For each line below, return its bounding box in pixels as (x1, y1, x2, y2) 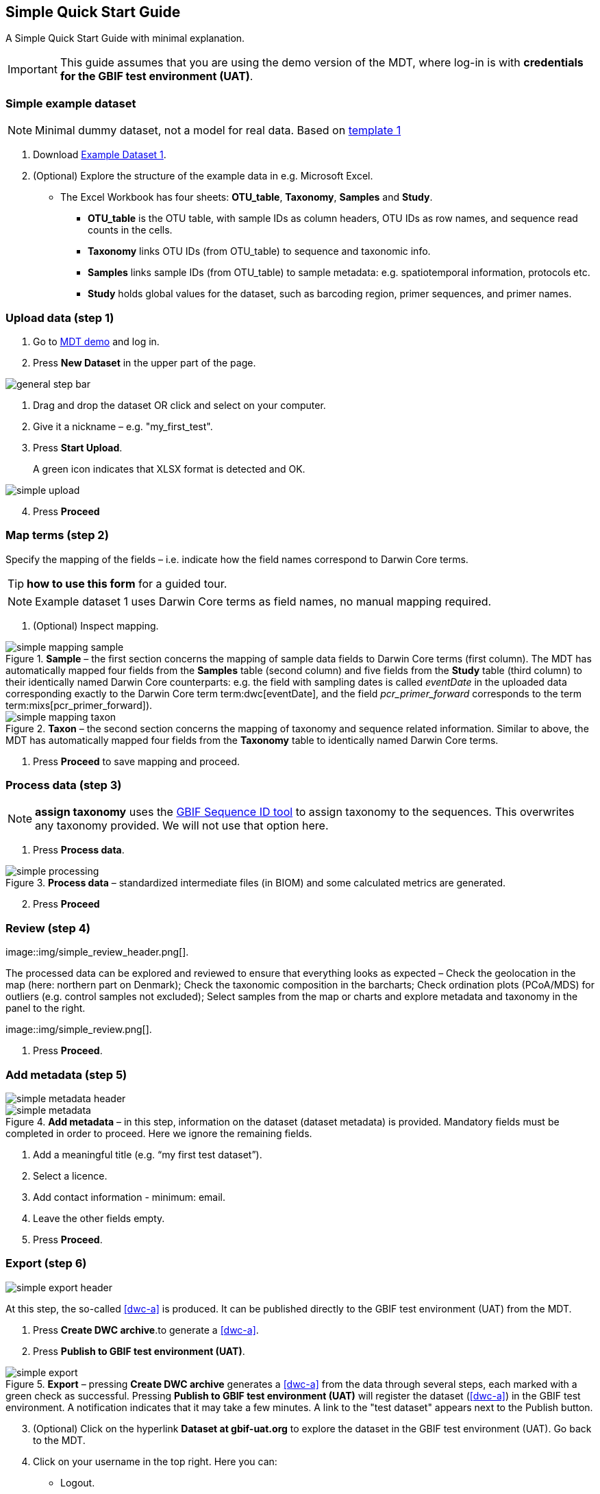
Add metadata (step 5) (5, 1067, 127, 1082)
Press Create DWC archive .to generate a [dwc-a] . (33, 1323, 259, 1336)
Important (8, 62, 58, 77)
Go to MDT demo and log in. (33, 335, 160, 347)
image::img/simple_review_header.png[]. (5, 946, 189, 958)
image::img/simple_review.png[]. (5, 1023, 152, 1036)
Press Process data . (33, 844, 125, 856)
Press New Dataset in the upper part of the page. (33, 356, 256, 369)
